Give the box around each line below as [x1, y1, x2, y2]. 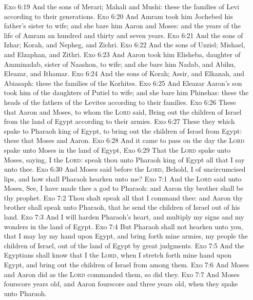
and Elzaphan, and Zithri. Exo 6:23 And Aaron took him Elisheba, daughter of [4, 49, 241, 59]
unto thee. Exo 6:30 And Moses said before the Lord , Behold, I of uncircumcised [4, 164, 246, 174]
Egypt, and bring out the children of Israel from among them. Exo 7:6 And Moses [4, 260, 249, 270]
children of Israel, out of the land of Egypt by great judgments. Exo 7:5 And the [4, 240, 245, 250]
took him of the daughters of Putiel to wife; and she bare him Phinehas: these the [4, 87, 249, 98]
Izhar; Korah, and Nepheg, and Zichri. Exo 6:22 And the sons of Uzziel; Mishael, [4, 40, 245, 50]
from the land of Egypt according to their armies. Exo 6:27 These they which [4, 116, 235, 126]
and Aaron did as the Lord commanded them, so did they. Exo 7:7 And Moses [4, 269, 240, 279]
